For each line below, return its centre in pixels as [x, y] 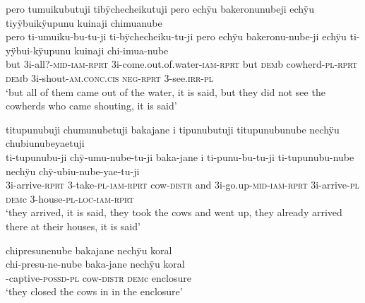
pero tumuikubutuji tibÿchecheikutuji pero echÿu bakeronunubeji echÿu [160, 8]
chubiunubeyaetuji [45, 143]
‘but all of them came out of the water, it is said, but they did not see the [166, 91]
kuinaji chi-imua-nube [121, 50]
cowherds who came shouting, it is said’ [91, 106]
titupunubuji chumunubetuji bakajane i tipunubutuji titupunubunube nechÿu [173, 129]
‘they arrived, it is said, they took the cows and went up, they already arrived [174, 212]
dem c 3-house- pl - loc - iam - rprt [70, 198]
